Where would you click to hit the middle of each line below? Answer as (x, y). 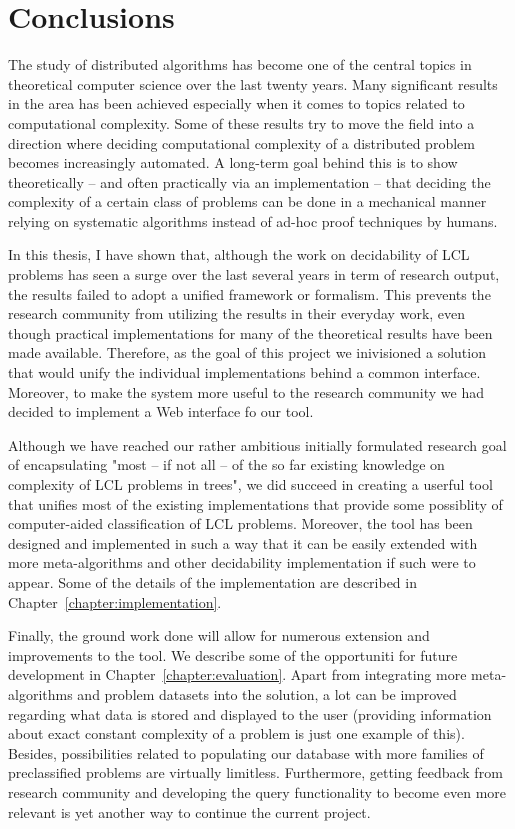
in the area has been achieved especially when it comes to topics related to (236, 103)
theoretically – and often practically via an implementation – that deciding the (249, 181)
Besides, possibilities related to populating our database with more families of (246, 752)
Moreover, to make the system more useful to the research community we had (246, 391)
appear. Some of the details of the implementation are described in (212, 581)
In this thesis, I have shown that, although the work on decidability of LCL (239, 254)
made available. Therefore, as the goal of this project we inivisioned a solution (247, 352)
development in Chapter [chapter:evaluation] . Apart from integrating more (237, 674)
